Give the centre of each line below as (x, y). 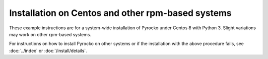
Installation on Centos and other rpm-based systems (120, 13)
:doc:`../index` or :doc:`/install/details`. (48, 51)
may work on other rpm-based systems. (50, 34)
